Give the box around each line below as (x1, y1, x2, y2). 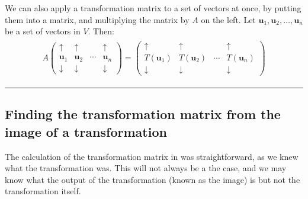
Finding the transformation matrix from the (5, 105, 281, 123)
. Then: (88, 25, 114, 37)
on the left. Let (201, 13, 256, 25)
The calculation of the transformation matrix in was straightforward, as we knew (5, 150, 299, 162)
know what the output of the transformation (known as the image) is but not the (5, 173, 300, 185)
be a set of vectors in (5, 25, 81, 37)
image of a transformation (5, 122, 167, 140)
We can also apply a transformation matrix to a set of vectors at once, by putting (5, 2, 301, 14)
